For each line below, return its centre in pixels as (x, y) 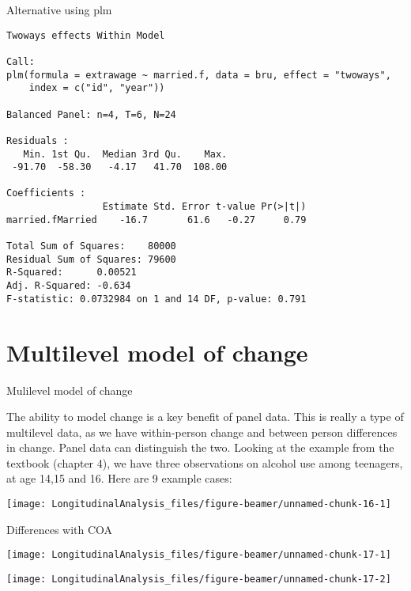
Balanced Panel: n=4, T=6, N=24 (91, 114)
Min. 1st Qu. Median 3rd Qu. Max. (125, 154)
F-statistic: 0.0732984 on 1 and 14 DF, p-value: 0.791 (156, 299)
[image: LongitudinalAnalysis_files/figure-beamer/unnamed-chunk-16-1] (199, 504)
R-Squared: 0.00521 (72, 273)
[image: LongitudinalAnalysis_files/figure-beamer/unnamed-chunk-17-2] (199, 579)
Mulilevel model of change (70, 390)
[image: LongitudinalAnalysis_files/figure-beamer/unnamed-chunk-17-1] (199, 555)
